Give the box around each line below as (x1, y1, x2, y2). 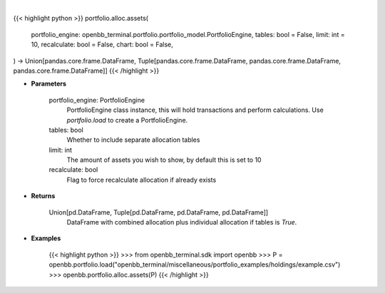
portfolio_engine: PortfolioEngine (48, 96, 145, 104)
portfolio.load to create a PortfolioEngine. (66, 115, 188, 124)
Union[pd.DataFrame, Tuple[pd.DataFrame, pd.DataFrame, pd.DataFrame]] (48, 207, 269, 217)
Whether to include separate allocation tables (66, 135, 200, 144)
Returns (31, 192, 56, 200)
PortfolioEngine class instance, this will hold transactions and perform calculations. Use (66, 106, 324, 114)
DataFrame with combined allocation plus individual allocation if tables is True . (66, 218, 297, 227)
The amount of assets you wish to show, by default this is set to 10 (66, 155, 262, 164)
